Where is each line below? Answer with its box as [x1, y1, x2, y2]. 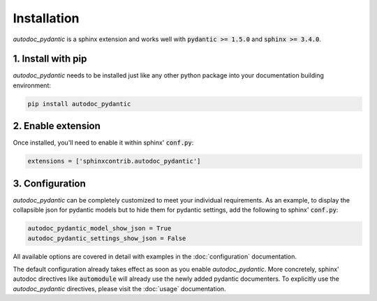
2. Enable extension [13, 120, 101, 132]
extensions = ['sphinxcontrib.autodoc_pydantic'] [27, 157, 201, 166]
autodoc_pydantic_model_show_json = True [27, 224, 172, 233]
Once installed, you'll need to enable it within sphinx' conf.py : [13, 138, 194, 147]
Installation [13, 10, 80, 26]
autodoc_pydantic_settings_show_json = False [27, 234, 186, 242]
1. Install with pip [13, 53, 87, 65]
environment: [13, 81, 52, 89]
